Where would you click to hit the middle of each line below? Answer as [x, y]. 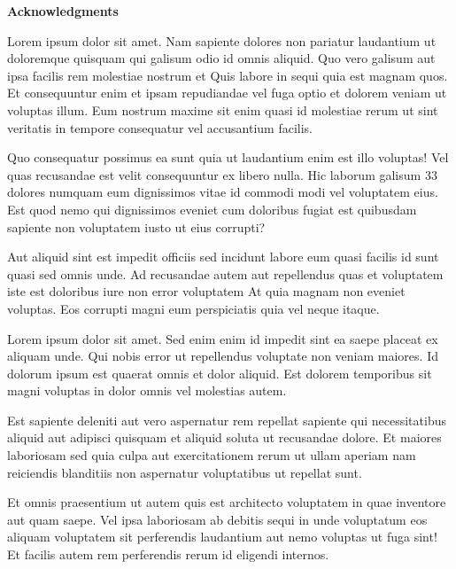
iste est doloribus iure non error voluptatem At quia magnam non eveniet [206, 291]
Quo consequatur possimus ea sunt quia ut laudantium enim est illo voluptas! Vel [228, 157]
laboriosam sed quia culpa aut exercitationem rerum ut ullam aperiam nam [212, 455]
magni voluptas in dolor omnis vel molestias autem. [147, 390]
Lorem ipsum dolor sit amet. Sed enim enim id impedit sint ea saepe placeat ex [223, 338]
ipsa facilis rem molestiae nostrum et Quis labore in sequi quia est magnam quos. [228, 75]
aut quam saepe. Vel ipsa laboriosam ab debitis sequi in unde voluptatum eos [217, 519]
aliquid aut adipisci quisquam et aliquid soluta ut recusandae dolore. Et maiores [224, 437]
